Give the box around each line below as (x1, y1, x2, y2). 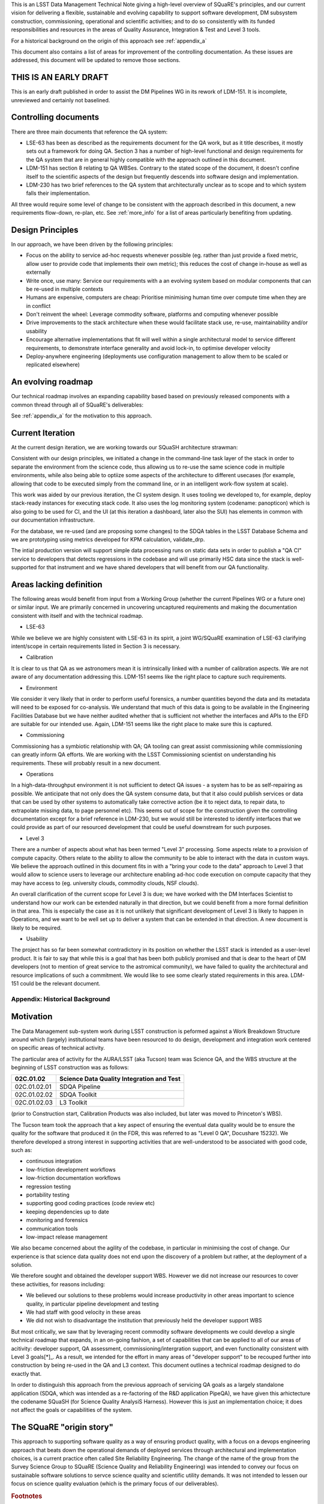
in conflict (26, 302, 51, 309)
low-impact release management (26, 1233, 108, 1240)
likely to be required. (11, 924, 62, 931)
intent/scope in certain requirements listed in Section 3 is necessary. (11, 643, 181, 650)
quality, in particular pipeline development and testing (26, 1300, 159, 1307)
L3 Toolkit (59, 1099, 88, 1107)
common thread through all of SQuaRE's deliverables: (11, 401, 144, 408)
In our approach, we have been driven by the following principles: (11, 241, 173, 248)
